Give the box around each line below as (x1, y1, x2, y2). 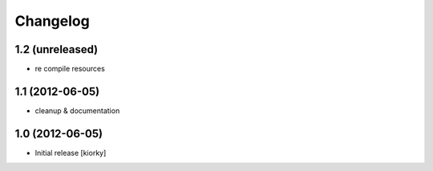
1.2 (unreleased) (14, 43, 99, 56)
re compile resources (34, 64, 106, 74)
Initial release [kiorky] (34, 148, 107, 157)
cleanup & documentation (34, 105, 120, 116)
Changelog (14, 12, 90, 30)
